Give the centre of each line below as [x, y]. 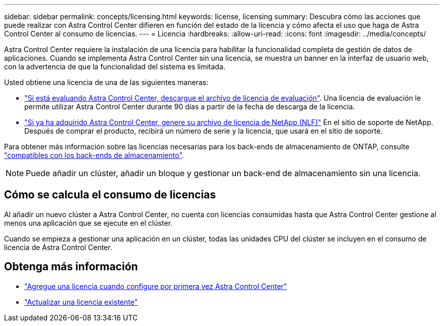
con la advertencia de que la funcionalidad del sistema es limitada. [115, 67]
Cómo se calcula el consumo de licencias [110, 195]
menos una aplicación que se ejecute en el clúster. [88, 223]
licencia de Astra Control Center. [58, 247]
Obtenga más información [71, 267]
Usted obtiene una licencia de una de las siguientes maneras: [106, 82]
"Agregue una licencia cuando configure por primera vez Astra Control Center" [156, 286]
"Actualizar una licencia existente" [81, 302]
